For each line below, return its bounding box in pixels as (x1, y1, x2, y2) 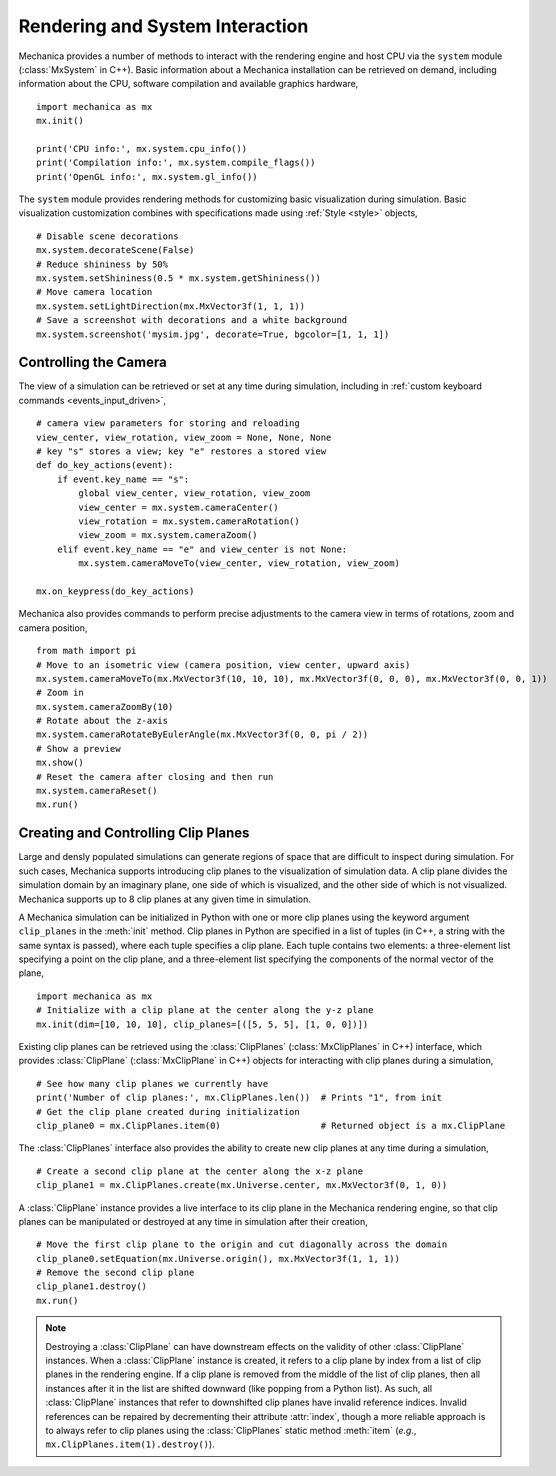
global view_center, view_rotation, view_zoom (78, 488, 311, 499)
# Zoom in (36, 687, 84, 699)
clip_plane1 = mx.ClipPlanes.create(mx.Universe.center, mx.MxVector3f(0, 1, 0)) (36, 1180, 448, 1191)
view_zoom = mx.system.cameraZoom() (78, 530, 259, 541)
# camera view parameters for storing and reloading (36, 418, 300, 429)
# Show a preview (36, 743, 121, 754)
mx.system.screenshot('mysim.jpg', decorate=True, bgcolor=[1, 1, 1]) (36, 328, 390, 340)
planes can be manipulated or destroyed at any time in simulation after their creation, (18, 1215, 369, 1227)
